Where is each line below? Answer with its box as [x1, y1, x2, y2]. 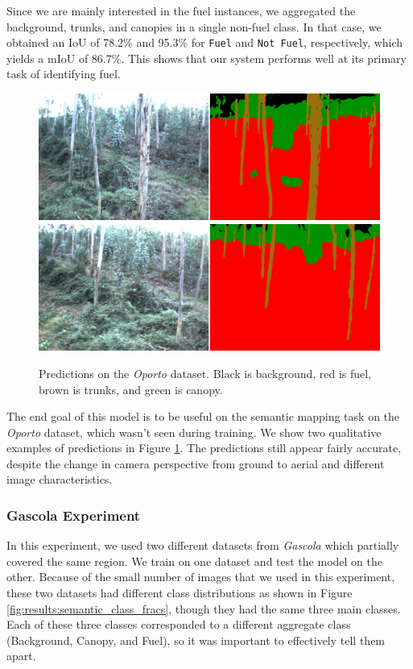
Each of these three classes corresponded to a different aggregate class [6, 616, 351, 633]
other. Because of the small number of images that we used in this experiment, [6, 568, 395, 585]
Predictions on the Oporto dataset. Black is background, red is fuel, [39, 364, 372, 381]
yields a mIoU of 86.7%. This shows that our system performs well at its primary [6, 49, 407, 66]
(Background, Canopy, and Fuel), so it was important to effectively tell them [6, 631, 386, 648]
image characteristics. [6, 471, 113, 488]
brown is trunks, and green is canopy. [39, 380, 223, 397]
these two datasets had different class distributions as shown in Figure [6, 584, 353, 601]
